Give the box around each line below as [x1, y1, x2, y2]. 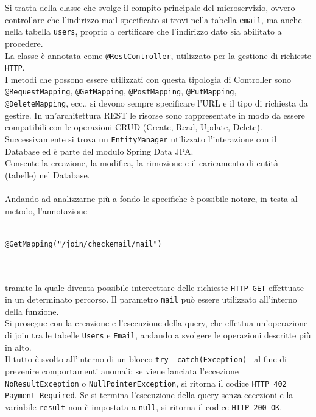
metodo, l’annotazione [5, 204, 87, 217]
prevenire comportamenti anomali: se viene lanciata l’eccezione [5, 364, 239, 377]
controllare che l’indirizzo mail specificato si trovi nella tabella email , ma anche [5, 13, 302, 26]
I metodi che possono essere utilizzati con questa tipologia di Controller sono [5, 72, 291, 85]
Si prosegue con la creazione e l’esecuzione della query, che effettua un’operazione [5, 317, 308, 329]
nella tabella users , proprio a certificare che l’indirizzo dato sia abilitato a [5, 25, 282, 38]
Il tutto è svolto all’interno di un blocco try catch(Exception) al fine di [5, 352, 287, 365]
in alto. [5, 340, 32, 353]
